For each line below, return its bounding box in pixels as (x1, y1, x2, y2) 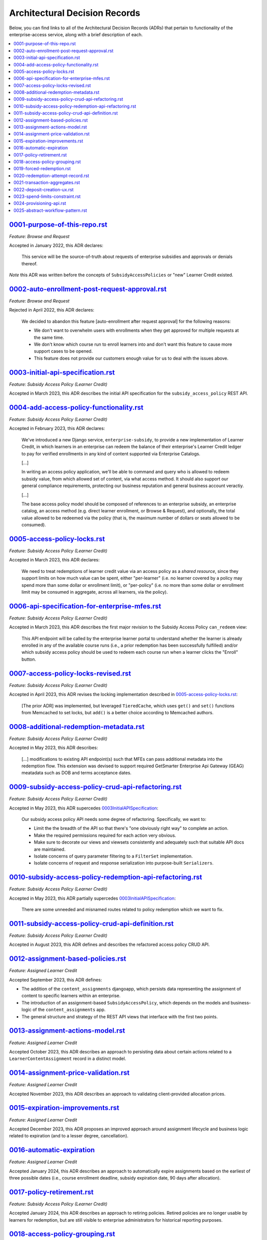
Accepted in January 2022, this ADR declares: (9, 243, 103, 248)
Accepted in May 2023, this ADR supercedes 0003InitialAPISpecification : (9, 805, 158, 811)
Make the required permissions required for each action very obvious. (34, 832, 177, 838)
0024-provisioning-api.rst (13, 200, 66, 206)
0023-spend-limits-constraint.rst (13, 193, 81, 199)
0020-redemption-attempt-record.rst (13, 173, 89, 179)
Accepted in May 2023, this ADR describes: (9, 744, 98, 751)
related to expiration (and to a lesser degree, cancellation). (9, 1133, 129, 1139)
